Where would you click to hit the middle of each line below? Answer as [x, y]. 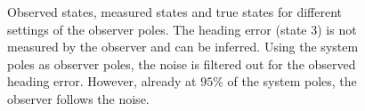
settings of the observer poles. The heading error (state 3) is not [182, 29]
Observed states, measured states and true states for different [175, 12]
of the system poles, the [292, 81]
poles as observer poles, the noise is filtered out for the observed [182, 63]
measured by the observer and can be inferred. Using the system [183, 47]
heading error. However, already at [102, 81]
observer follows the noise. [78, 98]
